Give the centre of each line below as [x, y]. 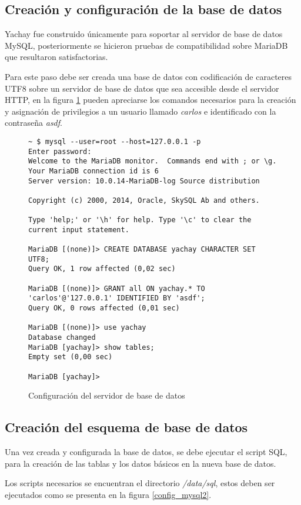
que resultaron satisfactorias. [56, 57]
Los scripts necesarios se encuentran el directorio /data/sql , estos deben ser [140, 483]
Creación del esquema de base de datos [126, 427]
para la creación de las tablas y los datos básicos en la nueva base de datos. [141, 463]
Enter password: [60, 151]
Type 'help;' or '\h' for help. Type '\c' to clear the [140, 220]
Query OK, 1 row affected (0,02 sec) [102, 269]
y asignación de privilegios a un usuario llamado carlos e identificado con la [141, 111]
